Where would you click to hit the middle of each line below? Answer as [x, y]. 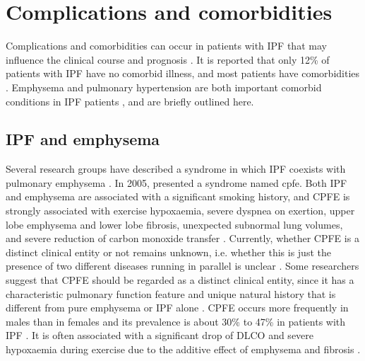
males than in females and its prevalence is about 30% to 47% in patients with [176, 321]
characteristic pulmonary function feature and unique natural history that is [171, 293]
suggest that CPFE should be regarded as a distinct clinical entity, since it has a [180, 280]
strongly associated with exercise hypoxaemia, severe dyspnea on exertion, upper [180, 211]
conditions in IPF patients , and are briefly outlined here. [130, 101]
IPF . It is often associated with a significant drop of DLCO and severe [160, 335]
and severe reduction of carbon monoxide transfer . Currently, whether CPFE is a [182, 238]
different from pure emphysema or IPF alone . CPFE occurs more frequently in [177, 308]
